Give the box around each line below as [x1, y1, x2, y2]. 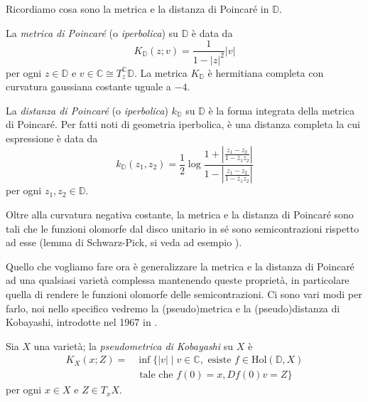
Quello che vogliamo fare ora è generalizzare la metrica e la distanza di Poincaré [6, 258, 355, 273]
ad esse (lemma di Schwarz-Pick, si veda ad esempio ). [6, 235, 242, 250]
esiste [207, 355, 232, 366]
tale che [139, 370, 173, 381]
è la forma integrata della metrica [208, 102, 355, 117]
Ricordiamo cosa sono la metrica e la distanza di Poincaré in [6, 1, 269, 16]
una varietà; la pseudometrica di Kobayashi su [33, 338, 234, 353]
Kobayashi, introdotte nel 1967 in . [6, 314, 158, 329]
